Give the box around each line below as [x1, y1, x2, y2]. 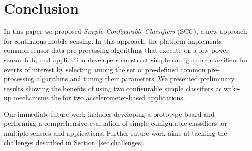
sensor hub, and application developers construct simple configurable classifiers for [4, 54, 248, 64]
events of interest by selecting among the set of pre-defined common [4, 64, 205, 74]
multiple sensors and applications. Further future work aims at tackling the [4, 128, 227, 138]
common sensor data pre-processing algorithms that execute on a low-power [4, 45, 229, 55]
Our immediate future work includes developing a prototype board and [4, 108, 215, 119]
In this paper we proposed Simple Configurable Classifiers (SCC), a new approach [4, 26, 247, 36]
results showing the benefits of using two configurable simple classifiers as [4, 83, 222, 93]
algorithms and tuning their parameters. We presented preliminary [36, 74, 235, 84]
